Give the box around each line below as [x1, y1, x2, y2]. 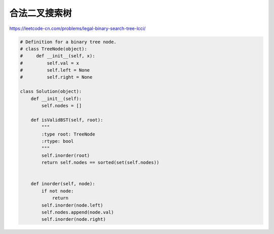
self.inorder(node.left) [41, 202, 104, 208]
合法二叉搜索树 [9, 8, 72, 19]
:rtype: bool [41, 139, 74, 144]
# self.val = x [20, 60, 80, 66]
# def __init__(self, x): [20, 53, 95, 59]
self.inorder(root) [41, 152, 90, 158]
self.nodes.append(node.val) [41, 209, 114, 215]
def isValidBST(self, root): [30, 117, 104, 123]
